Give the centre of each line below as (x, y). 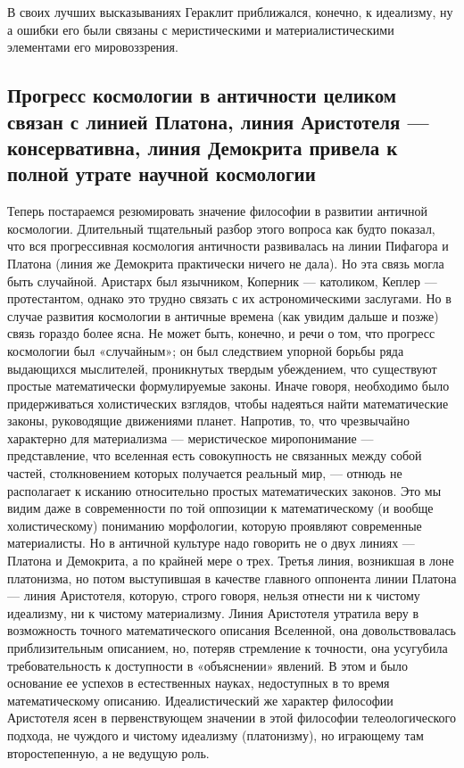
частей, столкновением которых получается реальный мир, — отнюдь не (205, 473)
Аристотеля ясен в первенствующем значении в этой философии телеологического (232, 718)
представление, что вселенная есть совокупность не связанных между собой (215, 455)
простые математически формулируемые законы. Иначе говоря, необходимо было (228, 386)
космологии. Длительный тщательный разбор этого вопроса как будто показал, (221, 228)
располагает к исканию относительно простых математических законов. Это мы (224, 490)
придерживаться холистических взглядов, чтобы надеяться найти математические (228, 403)
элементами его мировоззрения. (93, 47)
